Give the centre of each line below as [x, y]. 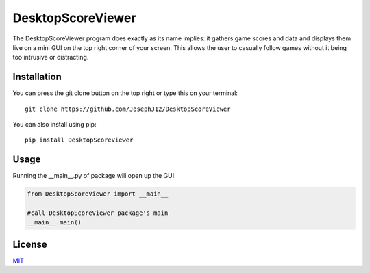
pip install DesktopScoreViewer [79, 140]
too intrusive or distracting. [51, 57]
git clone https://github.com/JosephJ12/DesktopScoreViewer [128, 109]
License [30, 244]
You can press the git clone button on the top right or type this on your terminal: [125, 93]
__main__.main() [54, 223]
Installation [37, 77]
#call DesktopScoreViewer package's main [98, 213]
